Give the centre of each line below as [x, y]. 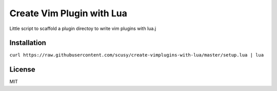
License [22, 69]
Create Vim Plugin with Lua [68, 13]
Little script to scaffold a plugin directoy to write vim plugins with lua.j [83, 28]
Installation [28, 43]
